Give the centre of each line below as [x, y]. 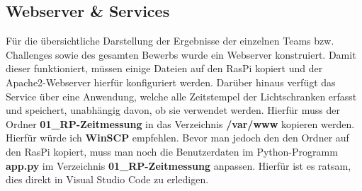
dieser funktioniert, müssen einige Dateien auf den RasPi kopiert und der [164, 68]
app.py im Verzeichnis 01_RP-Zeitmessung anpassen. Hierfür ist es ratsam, [179, 165]
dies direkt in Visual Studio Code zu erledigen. [107, 179]
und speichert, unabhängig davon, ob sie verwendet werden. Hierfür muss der [173, 110]
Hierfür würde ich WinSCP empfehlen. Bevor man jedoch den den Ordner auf [177, 138]
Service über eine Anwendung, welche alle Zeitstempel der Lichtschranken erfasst [181, 96]
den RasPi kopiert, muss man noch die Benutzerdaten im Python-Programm [172, 151]
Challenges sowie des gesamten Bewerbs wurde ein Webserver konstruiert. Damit [181, 54]
